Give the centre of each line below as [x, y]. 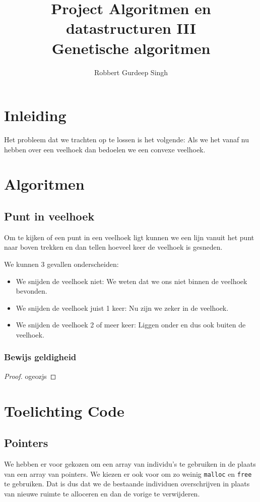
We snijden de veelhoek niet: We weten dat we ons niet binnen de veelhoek [132, 281]
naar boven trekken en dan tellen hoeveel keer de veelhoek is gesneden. [113, 247]
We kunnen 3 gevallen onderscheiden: [61, 264]
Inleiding [35, 115]
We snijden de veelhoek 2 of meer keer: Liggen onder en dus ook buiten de [131, 325]
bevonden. [31, 291]
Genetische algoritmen [131, 48]
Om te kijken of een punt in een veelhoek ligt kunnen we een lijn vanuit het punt [129, 237]
